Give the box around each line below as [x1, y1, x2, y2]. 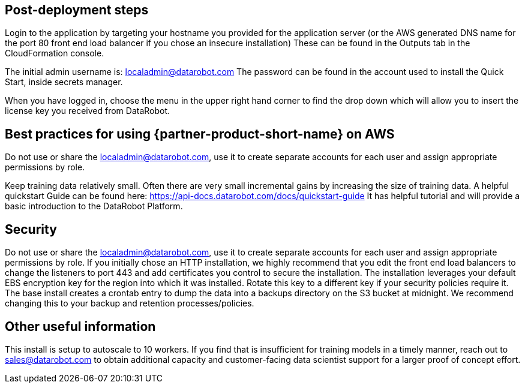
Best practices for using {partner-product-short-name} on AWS [5, 126, 395, 142]
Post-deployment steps [5, 2, 149, 17]
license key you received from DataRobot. [5, 106, 170, 116]
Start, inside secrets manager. [5, 77, 123, 88]
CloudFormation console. [5, 48, 104, 59]
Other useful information [5, 318, 156, 334]
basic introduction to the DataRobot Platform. [5, 201, 183, 212]
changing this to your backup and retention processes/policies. [5, 298, 254, 309]
